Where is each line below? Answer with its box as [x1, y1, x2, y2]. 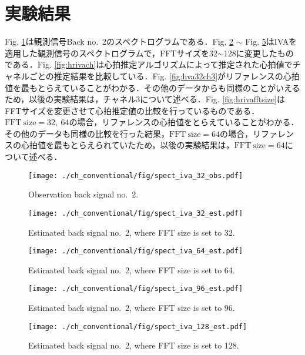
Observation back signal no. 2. [28, 188, 139, 200]
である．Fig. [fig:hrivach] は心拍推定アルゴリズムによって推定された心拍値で [5, 58, 293, 71]
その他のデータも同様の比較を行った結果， [5, 127, 169, 139]
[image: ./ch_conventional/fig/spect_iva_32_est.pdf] [28, 209, 243, 217]
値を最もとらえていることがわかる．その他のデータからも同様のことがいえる [5, 81, 300, 93]
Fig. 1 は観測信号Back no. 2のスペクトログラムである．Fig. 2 [5, 35, 234, 48]
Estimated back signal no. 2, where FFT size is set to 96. [28, 302, 235, 314]
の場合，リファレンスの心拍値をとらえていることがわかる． [69, 116, 299, 128]
